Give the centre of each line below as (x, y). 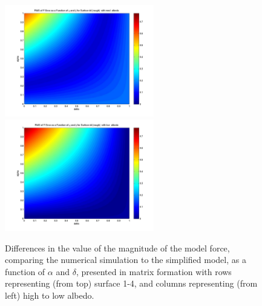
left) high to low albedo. (50, 295)
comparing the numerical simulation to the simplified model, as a (126, 260)
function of (25, 271)
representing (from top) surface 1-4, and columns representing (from (131, 283)
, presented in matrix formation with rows (154, 271)
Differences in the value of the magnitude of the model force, (117, 248)
